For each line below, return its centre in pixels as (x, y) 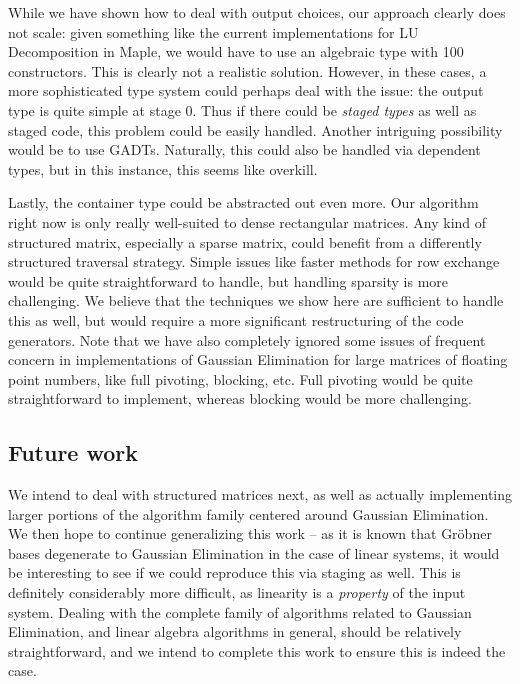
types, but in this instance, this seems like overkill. (163, 168)
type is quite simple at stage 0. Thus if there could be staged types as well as (242, 109)
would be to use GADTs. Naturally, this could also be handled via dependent (244, 149)
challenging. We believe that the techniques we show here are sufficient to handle (256, 300)
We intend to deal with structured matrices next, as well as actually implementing (260, 494)
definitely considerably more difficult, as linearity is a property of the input (237, 592)
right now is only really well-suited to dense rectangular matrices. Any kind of (247, 221)
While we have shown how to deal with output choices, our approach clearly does (257, 12)
